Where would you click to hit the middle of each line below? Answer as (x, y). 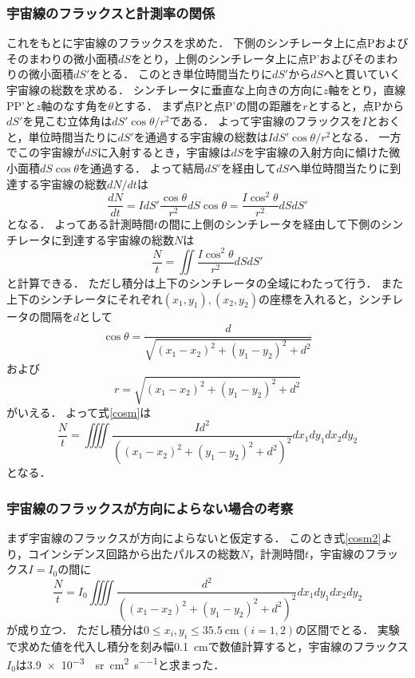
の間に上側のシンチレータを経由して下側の (269, 224)
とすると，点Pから (356, 105)
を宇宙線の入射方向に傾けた (316, 152)
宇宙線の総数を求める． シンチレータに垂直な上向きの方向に (165, 89)
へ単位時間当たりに (340, 167)
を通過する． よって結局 (142, 167)
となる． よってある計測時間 (80, 224)
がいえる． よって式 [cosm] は (79, 412)
